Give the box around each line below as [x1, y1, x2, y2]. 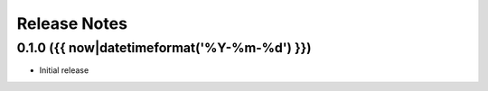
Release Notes [16, 14, 128, 33]
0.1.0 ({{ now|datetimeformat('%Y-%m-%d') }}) [16, 40, 312, 56]
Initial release [39, 65, 89, 76]
